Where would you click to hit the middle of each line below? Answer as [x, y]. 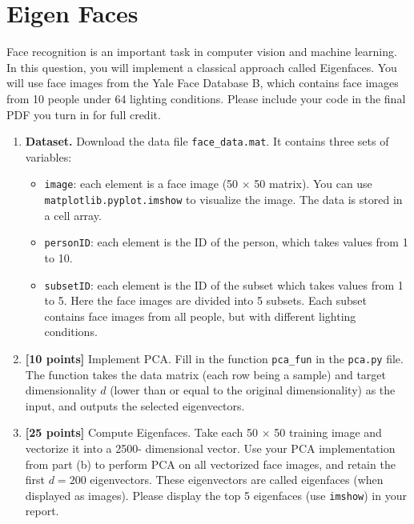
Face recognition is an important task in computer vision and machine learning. [202, 52]
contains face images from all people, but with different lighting [200, 316]
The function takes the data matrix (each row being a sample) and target [205, 374]
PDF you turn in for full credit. [84, 114]
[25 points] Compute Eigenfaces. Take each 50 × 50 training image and [203, 432]
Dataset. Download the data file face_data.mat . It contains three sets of [207, 141]
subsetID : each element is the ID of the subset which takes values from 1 [224, 284]
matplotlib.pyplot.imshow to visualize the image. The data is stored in [223, 199]
